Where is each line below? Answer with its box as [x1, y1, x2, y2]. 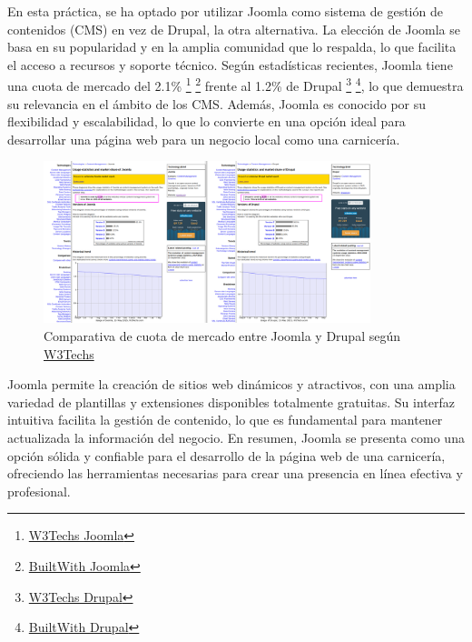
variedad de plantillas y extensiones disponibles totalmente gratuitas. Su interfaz [7, 392, 455, 411]
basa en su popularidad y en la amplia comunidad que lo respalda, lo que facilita [7, 37, 457, 56]
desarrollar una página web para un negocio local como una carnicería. [7, 129, 400, 148]
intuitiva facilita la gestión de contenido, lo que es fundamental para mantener [7, 410, 443, 429]
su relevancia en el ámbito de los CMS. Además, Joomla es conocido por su [7, 94, 427, 113]
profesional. [7, 481, 71, 500]
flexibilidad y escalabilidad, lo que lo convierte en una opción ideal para [7, 112, 406, 131]
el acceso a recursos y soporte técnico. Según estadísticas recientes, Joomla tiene [7, 55, 453, 74]
